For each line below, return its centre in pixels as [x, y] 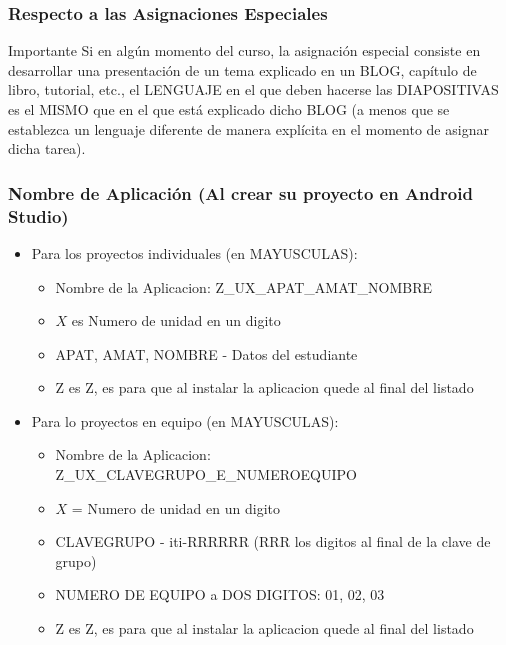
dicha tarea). [47, 148]
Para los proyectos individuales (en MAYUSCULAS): [194, 252]
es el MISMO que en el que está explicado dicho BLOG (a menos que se [229, 109]
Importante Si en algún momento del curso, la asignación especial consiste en [244, 50]
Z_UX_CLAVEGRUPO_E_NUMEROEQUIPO [206, 474]
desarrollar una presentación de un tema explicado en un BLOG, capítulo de [242, 69]
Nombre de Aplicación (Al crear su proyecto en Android [240, 192]
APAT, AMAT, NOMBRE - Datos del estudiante [206, 353]
